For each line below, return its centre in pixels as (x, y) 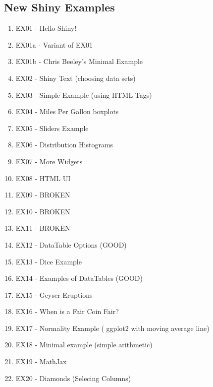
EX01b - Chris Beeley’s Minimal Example (79, 61)
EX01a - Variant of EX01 (54, 44)
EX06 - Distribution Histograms (64, 145)
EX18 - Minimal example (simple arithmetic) (84, 345)
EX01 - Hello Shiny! (46, 28)
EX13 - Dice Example (49, 261)
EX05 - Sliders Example (52, 128)
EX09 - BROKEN (43, 195)
